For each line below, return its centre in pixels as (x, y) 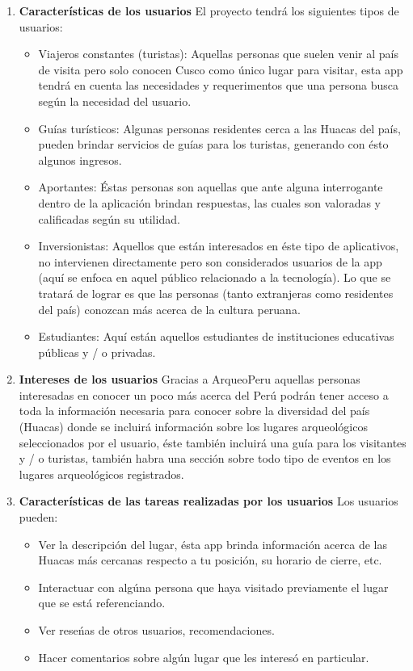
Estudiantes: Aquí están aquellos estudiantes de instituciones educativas (216, 336)
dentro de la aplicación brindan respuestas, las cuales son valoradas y (210, 202)
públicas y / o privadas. (97, 352)
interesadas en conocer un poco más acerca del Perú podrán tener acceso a (204, 394)
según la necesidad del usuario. (115, 101)
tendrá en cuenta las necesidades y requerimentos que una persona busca (219, 85)
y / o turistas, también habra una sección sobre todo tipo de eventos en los (205, 458)
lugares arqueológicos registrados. (101, 474)
